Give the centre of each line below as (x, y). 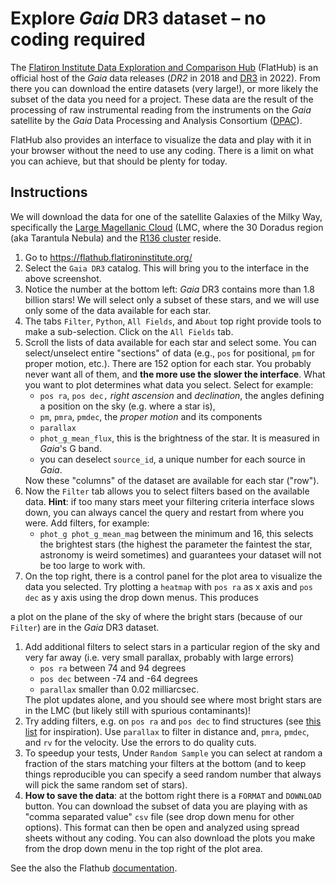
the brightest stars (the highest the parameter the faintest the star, (176, 544)
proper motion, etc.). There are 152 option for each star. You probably (168, 363)
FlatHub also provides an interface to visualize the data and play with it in (161, 139)
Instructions (49, 192)
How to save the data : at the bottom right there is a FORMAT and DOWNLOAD (173, 795)
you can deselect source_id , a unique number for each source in (172, 459)
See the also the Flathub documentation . (94, 868)
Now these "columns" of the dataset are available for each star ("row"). (172, 480)
